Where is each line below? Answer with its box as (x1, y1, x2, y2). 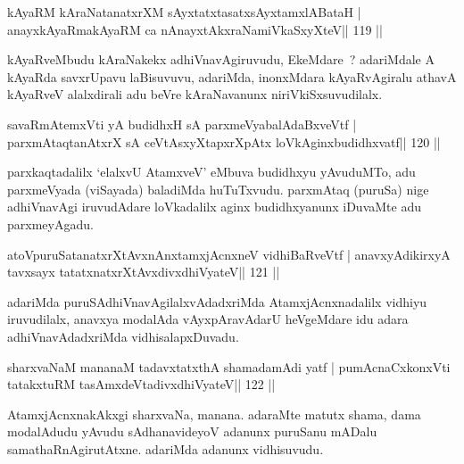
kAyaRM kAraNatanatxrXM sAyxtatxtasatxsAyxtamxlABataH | (7, 3, 361, 21)
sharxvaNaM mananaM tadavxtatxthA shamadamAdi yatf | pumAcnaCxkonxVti (7, 357, 451, 376)
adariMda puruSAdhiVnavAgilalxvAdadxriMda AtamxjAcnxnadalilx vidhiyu (7, 292, 427, 311)
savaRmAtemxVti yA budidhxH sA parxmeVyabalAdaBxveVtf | (7, 114, 357, 133)
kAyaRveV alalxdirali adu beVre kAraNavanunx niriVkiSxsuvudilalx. (7, 85, 383, 104)
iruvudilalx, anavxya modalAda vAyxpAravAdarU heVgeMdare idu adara (7, 310, 409, 328)
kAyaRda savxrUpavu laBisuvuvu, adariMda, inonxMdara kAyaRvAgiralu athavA (7, 67, 457, 86)
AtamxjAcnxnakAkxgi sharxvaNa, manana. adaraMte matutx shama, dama (7, 404, 421, 423)
